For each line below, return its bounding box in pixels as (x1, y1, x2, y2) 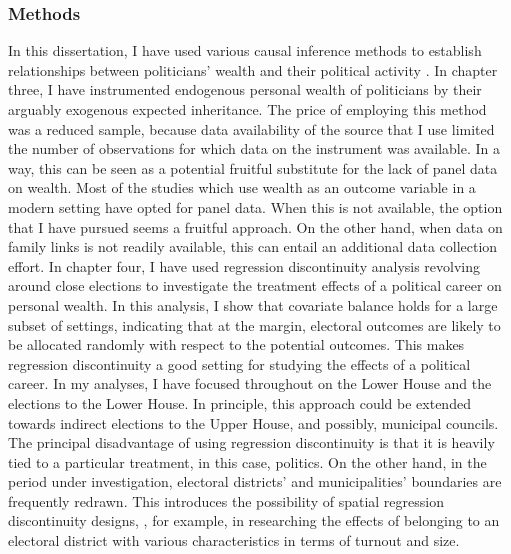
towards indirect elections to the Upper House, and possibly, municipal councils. (8, 412, 499, 433)
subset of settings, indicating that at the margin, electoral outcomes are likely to (8, 314, 501, 335)
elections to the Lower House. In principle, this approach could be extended (8, 392, 471, 413)
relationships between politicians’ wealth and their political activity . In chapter (8, 59, 498, 80)
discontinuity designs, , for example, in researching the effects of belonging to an (8, 510, 500, 531)
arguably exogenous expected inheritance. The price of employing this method (8, 99, 487, 119)
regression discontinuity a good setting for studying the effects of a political (8, 353, 471, 374)
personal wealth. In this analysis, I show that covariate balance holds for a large (8, 294, 498, 315)
